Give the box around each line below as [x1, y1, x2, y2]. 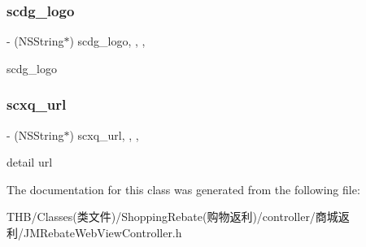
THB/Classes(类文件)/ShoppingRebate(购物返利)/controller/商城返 [7, 208, 350, 225]
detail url [7, 154, 53, 171]
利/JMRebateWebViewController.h [7, 224, 182, 240]
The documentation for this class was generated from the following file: [7, 180, 360, 197]
